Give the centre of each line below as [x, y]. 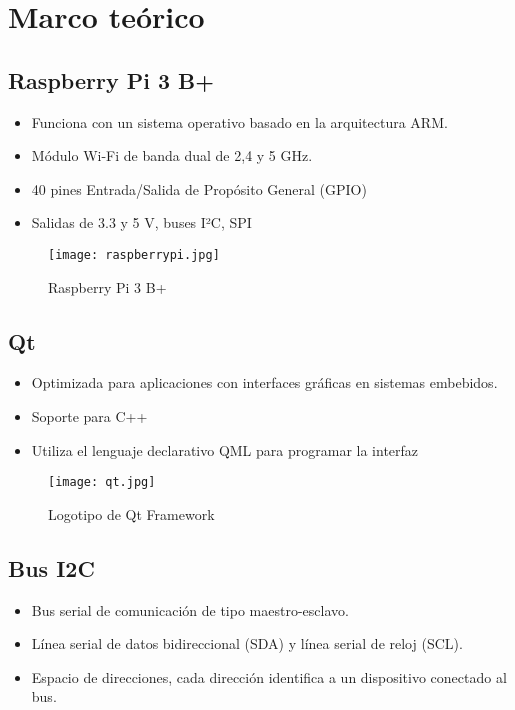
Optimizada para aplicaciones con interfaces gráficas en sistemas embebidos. [264, 382]
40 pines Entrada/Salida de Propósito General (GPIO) [199, 188]
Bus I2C [51, 567]
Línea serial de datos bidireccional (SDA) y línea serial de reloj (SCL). [247, 643]
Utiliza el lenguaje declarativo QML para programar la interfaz [225, 449]
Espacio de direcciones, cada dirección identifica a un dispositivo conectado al [269, 676]
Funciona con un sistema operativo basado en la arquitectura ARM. [239, 121]
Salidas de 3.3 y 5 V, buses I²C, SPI [141, 222]
